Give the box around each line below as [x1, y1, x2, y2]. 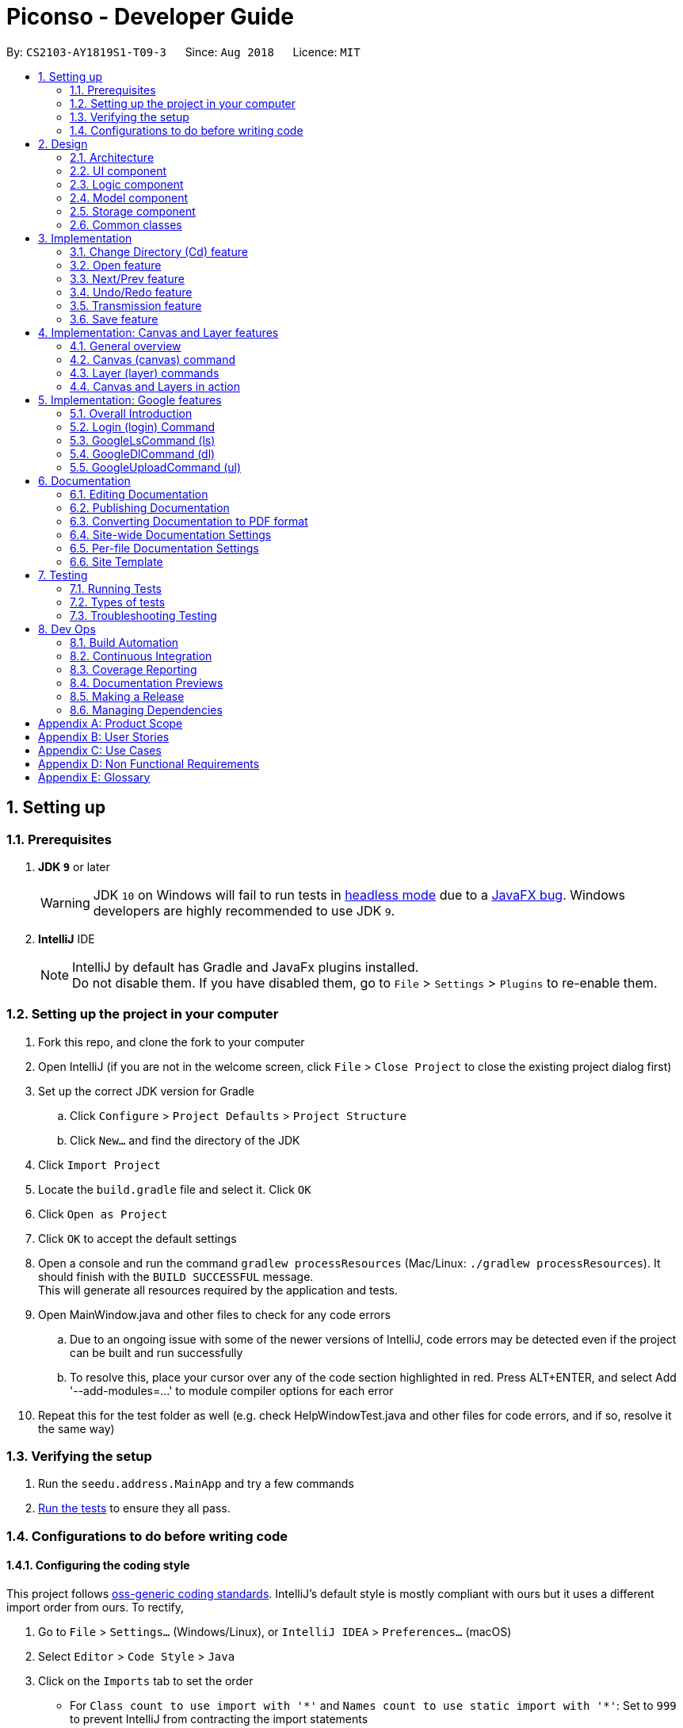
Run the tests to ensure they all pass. [38, 1501, 231, 1516]
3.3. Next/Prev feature [70, 271, 185, 285]
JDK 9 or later [38, 859, 110, 874]
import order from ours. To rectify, [6, 1600, 185, 1615]
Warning [40, 894, 90, 911]
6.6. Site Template [70, 554, 163, 568]
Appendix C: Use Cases [38, 743, 162, 757]
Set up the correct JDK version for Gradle [38, 1084, 254, 1098]
